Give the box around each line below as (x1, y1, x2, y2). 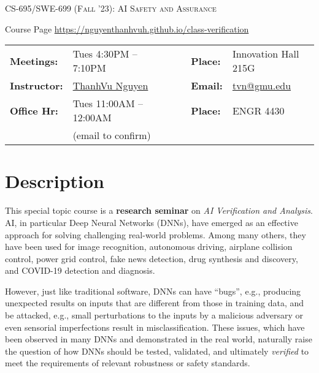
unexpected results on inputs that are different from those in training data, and (5, 296, 304, 309)
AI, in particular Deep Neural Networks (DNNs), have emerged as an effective (5, 216, 298, 228)
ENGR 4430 (232, 103, 285, 118)
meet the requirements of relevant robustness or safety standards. (5, 356, 250, 369)
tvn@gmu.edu (232, 78, 291, 93)
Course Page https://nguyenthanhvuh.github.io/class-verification (5, 22, 249, 35)
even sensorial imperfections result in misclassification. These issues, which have (5, 320, 305, 333)
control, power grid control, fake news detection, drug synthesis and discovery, (5, 252, 298, 265)
